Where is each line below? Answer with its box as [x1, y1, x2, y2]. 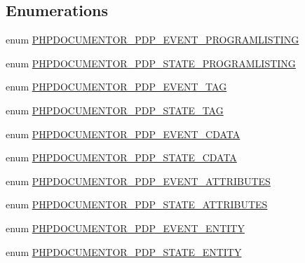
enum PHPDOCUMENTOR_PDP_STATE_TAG [6, 102, 224, 117]
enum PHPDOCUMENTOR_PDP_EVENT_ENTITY [6, 220, 245, 235]
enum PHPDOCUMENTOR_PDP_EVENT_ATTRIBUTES [6, 173, 271, 188]
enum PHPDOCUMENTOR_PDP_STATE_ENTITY [6, 244, 242, 259]
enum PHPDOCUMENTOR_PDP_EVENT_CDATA [6, 126, 240, 141]
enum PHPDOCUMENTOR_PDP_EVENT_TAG [6, 79, 227, 94]
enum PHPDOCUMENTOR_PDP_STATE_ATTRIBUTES [6, 197, 268, 212]
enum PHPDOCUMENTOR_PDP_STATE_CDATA [6, 150, 237, 165]
